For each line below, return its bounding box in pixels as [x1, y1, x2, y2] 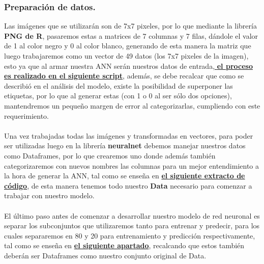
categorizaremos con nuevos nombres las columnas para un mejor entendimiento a [4, 160, 259, 171]
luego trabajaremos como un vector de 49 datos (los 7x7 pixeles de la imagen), [4, 50, 249, 61]
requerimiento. [4, 110, 49, 121]
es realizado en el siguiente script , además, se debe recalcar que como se [4, 70, 244, 81]
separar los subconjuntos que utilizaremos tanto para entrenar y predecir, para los [4, 220, 260, 231]
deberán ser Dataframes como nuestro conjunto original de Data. [4, 250, 207, 260]
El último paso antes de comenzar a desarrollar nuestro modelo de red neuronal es [4, 210, 260, 221]
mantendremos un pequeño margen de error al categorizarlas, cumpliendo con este [4, 100, 260, 111]
